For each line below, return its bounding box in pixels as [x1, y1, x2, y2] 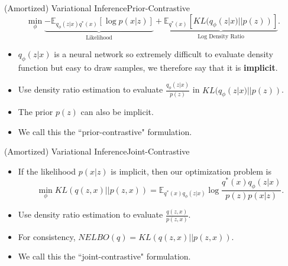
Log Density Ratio [198, 34, 244, 40]
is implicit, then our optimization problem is [111, 165, 272, 177]
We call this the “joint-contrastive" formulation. [18, 250, 191, 262]
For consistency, [18, 230, 76, 242]
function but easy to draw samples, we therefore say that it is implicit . [18, 61, 278, 73]
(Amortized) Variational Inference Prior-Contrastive [4, 2, 190, 14]
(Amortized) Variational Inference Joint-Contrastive [4, 145, 190, 157]
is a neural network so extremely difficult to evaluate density [54, 48, 273, 60]
